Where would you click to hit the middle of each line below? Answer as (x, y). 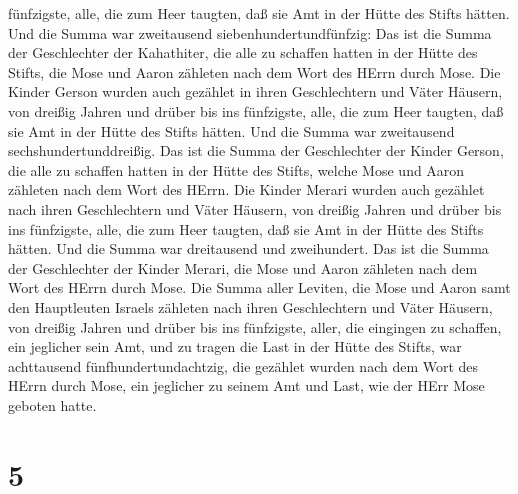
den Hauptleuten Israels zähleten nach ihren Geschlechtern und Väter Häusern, (250, 306)
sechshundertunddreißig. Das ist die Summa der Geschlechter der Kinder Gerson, (256, 150)
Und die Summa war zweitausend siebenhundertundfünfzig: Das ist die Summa (250, 32)
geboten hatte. (52, 404)
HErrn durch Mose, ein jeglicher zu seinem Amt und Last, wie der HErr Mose (246, 385)
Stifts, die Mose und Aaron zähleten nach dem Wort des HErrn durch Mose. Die (254, 71)
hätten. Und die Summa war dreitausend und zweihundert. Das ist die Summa (248, 248)
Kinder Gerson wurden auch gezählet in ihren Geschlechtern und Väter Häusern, (255, 91)
